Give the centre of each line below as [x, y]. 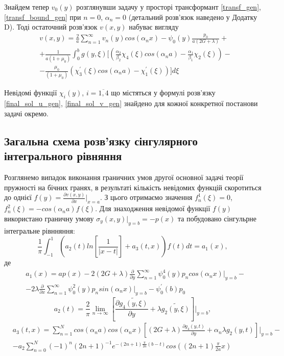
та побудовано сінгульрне [217, 218]
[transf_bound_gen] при [43, 17]
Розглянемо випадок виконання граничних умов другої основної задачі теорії [124, 177]
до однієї [18, 197]
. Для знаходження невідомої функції [153, 208]
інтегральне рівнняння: [40, 230]
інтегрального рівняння [63, 156]
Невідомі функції [31, 93]
